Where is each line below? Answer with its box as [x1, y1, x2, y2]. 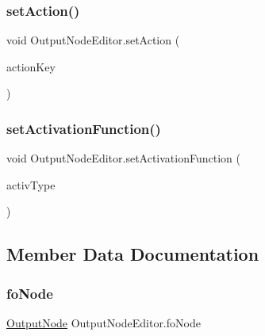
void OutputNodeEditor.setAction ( [6, 32, 180, 48]
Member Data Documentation [6, 242, 259, 266]
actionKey [6, 58, 56, 74]
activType [6, 176, 56, 193]
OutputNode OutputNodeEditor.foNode [6, 315, 201, 330]
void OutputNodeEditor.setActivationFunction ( [6, 150, 240, 166]
